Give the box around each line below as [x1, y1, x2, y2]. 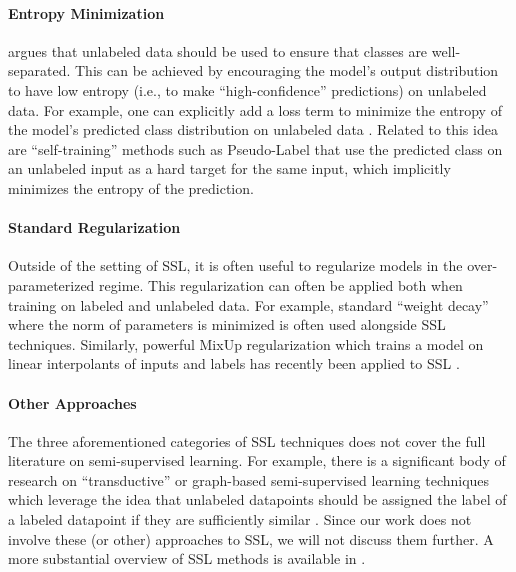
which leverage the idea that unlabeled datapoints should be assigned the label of [8, 489, 507, 510]
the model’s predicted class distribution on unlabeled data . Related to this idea [8, 119, 498, 140]
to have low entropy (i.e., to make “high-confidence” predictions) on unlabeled [8, 79, 487, 100]
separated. [8, 60, 71, 81]
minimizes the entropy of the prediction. [8, 177, 254, 198]
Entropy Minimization [8, 2, 165, 23]
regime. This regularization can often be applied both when [99, 274, 463, 295]
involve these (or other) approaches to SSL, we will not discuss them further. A [8, 528, 494, 549]
